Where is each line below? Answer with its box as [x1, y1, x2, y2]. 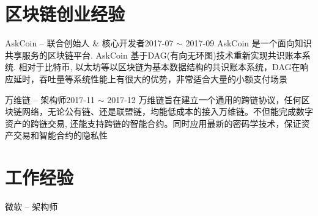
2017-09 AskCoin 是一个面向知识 [185, 37, 312, 49]
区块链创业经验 [5, 1, 125, 26]
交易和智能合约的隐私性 [13, 129, 108, 142]
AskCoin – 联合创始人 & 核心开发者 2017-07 [5, 37, 174, 49]
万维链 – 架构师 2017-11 [5, 93, 95, 106]
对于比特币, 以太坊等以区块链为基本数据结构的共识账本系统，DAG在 [27, 60, 300, 73]
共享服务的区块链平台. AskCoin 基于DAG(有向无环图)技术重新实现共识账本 [5, 48, 302, 61]
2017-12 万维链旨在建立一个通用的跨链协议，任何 [107, 93, 301, 106]
